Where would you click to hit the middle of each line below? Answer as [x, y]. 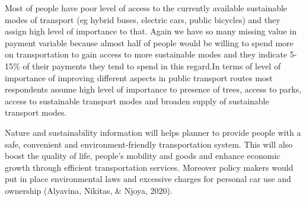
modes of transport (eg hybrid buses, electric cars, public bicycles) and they [143, 19]
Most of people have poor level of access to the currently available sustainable [146, 8]
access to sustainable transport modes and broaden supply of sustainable [137, 100]
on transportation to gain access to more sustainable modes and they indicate [146, 54]
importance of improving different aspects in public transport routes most [139, 77]
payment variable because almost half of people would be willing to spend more [149, 42]
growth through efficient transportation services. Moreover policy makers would [149, 167]
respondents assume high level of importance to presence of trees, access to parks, [153, 89]
